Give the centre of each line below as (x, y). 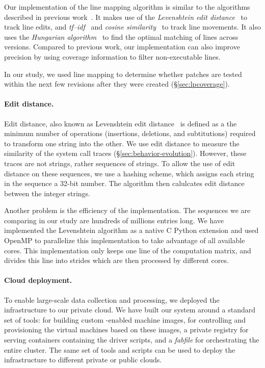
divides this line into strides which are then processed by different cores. (116, 260)
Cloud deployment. (38, 280)
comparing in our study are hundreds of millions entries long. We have (114, 220)
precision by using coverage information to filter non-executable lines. (112, 56)
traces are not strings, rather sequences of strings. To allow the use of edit (120, 163)
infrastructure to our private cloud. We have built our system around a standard (130, 310)
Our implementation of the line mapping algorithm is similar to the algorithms (127, 7)
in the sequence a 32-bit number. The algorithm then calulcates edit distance (124, 183)
